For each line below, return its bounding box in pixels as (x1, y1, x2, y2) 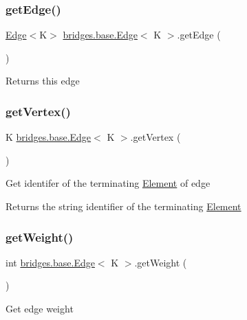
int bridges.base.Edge (6, 255, 95, 269)
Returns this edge (6, 73, 80, 88)
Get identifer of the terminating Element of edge (6, 176, 211, 190)
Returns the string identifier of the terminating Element (6, 199, 241, 213)
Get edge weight (6, 301, 74, 315)
